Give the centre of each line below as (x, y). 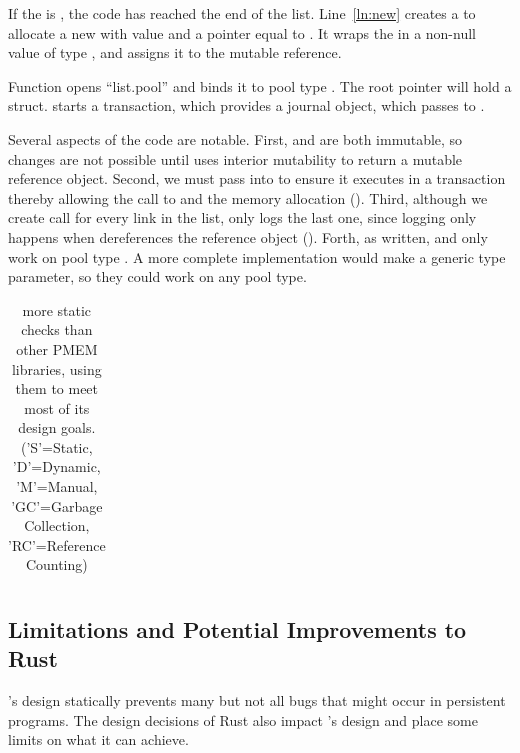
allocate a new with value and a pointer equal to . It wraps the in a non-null (242, 32)
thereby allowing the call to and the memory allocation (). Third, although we (248, 197)
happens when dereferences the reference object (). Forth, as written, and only (248, 236)
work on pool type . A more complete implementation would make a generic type (257, 256)
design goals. (57, 427)
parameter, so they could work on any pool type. (157, 276)
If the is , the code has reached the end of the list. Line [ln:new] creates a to (242, 13)
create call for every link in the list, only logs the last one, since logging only (242, 217)
